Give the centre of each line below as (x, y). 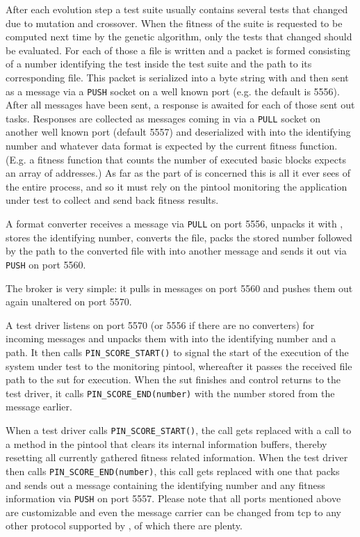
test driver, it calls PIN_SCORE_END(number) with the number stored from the (170, 393)
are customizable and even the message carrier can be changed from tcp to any (173, 512)
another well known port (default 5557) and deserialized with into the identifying (178, 132)
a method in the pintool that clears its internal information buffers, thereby (166, 443)
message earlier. (39, 407)
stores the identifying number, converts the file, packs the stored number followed (179, 237)
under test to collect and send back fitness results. (112, 200)
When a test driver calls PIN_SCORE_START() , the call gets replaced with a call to (179, 430)
